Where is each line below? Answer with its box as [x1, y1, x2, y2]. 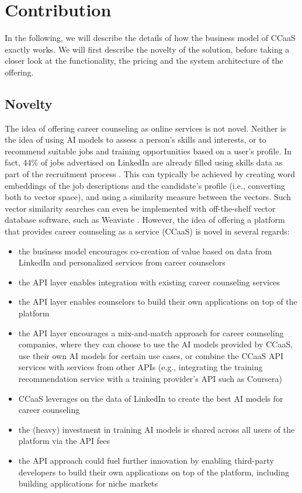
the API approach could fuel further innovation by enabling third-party [18, 454, 275, 466]
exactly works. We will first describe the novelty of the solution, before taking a [5, 43, 290, 55]
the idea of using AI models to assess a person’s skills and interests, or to [5, 133, 266, 146]
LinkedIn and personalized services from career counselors [18, 256, 225, 268]
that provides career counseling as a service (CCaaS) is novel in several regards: [5, 225, 290, 237]
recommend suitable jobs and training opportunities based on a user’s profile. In [5, 144, 292, 157]
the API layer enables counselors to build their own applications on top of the [18, 295, 297, 308]
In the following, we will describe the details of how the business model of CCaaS [5, 32, 296, 44]
